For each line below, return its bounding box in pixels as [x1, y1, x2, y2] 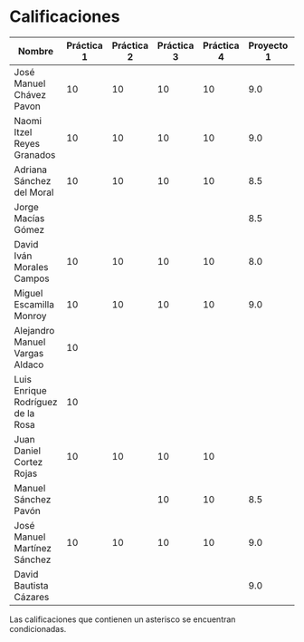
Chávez [14, 88, 47, 101]
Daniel [14, 444, 42, 457]
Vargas [14, 346, 44, 359]
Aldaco [14, 358, 44, 371]
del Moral [14, 186, 54, 199]
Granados [14, 148, 56, 160]
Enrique [14, 384, 47, 396]
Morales [14, 260, 49, 273]
